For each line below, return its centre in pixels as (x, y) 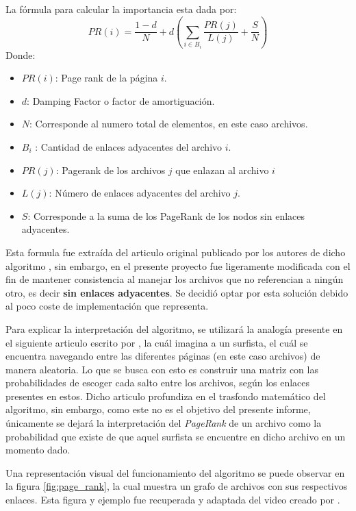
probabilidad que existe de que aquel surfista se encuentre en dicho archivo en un (176, 436)
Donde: (21, 54)
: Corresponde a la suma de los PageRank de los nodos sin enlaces (166, 215)
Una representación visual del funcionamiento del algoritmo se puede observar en (175, 472)
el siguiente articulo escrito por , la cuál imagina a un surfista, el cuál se (157, 342)
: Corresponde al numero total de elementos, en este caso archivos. (169, 124)
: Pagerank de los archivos (111, 170)
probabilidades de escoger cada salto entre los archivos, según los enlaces (158, 383)
